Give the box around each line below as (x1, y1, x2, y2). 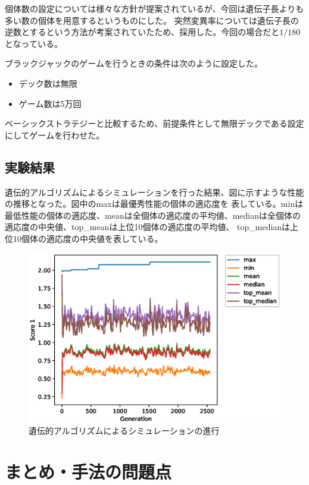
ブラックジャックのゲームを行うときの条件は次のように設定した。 (5, 57, 263, 70)
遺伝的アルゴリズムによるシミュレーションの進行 (29, 424, 220, 437)
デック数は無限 (18, 77, 77, 89)
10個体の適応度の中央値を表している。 (13, 232, 163, 244)
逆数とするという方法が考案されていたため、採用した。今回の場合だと (5, 26, 280, 38)
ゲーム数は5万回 (18, 97, 82, 109)
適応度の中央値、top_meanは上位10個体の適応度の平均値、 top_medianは (5, 221, 291, 233)
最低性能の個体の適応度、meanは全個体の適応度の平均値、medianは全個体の (5, 209, 301, 221)
